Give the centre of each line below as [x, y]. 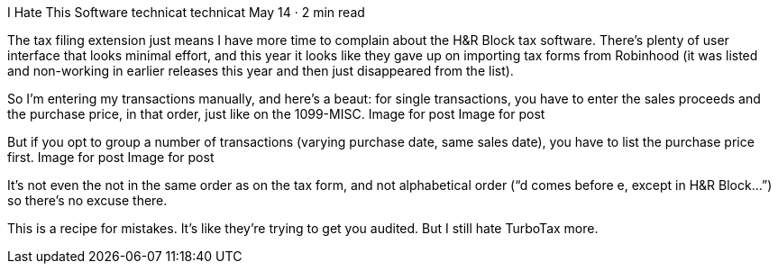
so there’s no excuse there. [87, 200]
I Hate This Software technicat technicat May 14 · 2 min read [186, 12]
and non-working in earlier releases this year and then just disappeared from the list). [261, 71]
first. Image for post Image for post [111, 157]
